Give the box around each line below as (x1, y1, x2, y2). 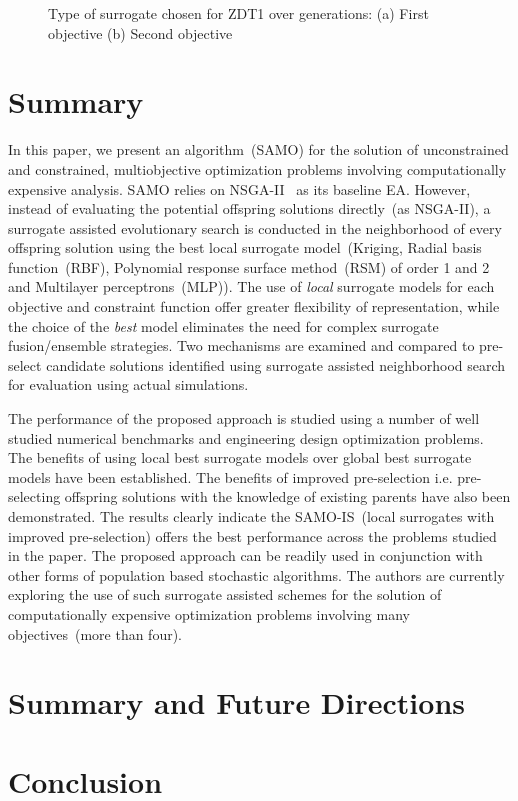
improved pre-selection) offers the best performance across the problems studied (8, 525, 497, 546)
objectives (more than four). (8, 623, 183, 644)
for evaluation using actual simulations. (8, 374, 249, 395)
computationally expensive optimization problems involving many (8, 603, 410, 624)
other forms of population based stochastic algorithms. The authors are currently (8, 564, 505, 585)
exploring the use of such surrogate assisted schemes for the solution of (8, 584, 442, 605)
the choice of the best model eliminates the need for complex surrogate (8, 315, 439, 336)
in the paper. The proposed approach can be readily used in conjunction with (8, 545, 483, 566)
